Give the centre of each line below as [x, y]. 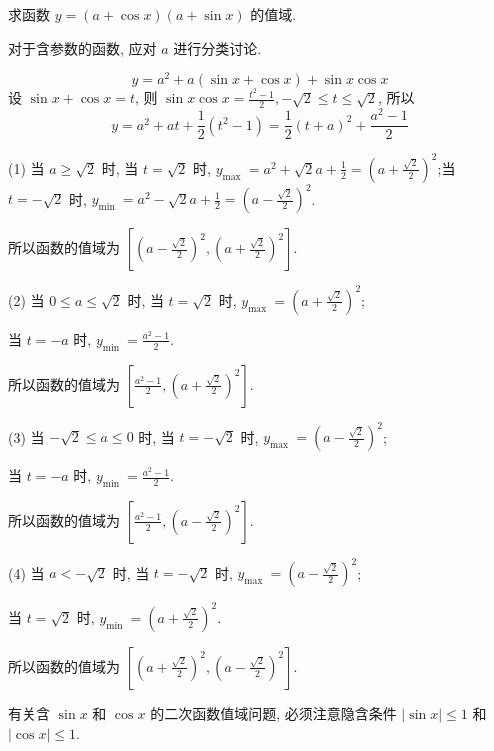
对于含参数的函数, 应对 [82, 47]
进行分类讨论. [217, 47]
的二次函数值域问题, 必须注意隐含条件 [273, 712]
